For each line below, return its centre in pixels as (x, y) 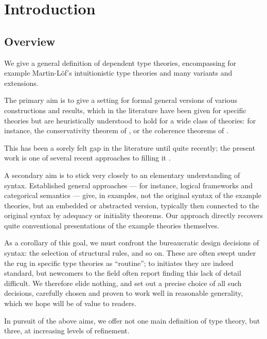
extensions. (21, 83)
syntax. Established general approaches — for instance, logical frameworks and (129, 185)
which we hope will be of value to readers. (70, 303)
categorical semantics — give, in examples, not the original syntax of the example (133, 195)
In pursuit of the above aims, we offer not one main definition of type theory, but (132, 320)
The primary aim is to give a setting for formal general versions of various (121, 100)
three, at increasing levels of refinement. (67, 331)
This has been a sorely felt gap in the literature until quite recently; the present (130, 147)
